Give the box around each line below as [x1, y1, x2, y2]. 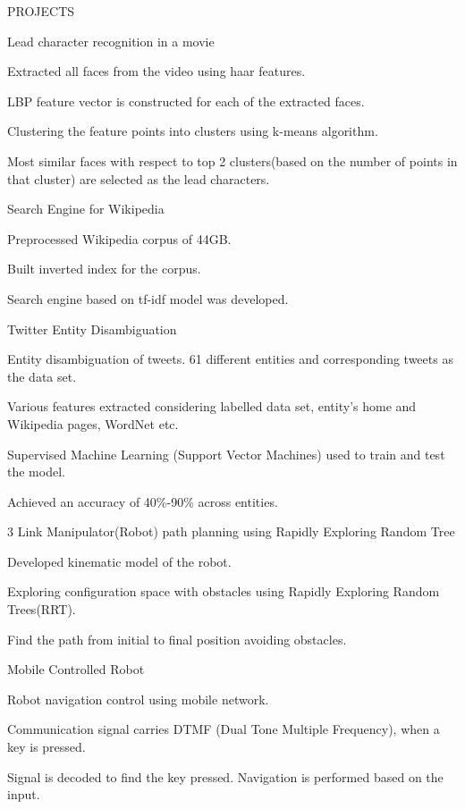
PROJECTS [7, 2, 75, 20]
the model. [7, 462, 65, 481]
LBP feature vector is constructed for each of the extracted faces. [7, 91, 365, 110]
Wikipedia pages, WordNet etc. [7, 414, 179, 433]
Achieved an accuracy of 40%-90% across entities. [7, 492, 278, 510]
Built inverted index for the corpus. [7, 259, 201, 278]
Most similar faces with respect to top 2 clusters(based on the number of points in [7, 151, 458, 170]
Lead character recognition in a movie [7, 31, 215, 50]
